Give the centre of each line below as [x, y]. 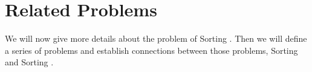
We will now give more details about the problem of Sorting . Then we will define [156, 38]
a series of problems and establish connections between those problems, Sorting [151, 50]
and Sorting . [29, 62]
